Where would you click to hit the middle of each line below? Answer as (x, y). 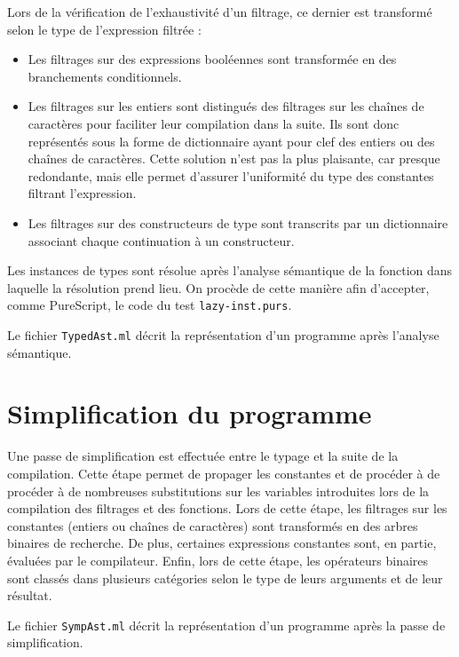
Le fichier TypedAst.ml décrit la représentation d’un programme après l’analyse (223, 334)
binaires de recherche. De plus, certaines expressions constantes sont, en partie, (222, 543)
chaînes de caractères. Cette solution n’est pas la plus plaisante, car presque (234, 158)
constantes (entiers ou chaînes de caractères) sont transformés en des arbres (213, 525)
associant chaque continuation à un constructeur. (161, 240)
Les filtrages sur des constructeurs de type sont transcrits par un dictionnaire (238, 222)
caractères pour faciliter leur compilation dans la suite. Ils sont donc (214, 123)
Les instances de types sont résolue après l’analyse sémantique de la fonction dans (230, 270)
